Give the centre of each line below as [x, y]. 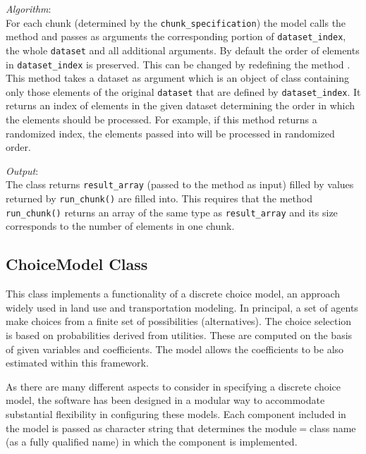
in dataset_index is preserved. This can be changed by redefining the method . [178, 64]
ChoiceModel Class [77, 264]
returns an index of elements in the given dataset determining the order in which [181, 105]
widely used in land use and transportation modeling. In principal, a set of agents [182, 307]
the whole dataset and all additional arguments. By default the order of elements [183, 50]
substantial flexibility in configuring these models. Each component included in [176, 413]
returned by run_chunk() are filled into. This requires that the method [159, 198]
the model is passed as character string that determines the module [151, 428]
